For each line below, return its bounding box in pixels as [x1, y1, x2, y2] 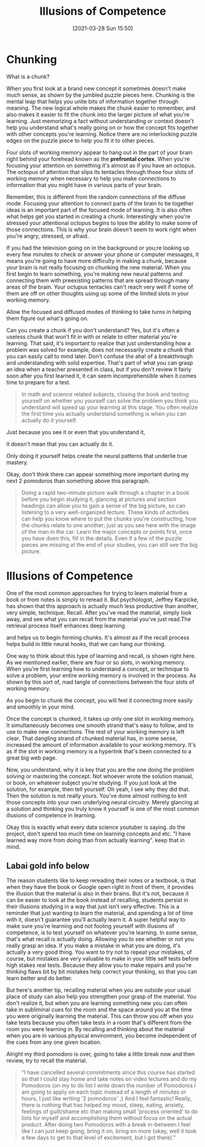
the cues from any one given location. [6, 1038, 102, 1046]
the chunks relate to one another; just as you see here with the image [21, 521, 196, 528]
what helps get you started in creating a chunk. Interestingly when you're [6, 213, 191, 220]
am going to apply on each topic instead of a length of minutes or [21, 1088, 187, 1096]
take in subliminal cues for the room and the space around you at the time [6, 1006, 192, 1013]
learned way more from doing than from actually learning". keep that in [6, 836, 185, 844]
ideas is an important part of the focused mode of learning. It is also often [6, 206, 192, 213]
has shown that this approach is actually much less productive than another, [6, 602, 198, 609]
